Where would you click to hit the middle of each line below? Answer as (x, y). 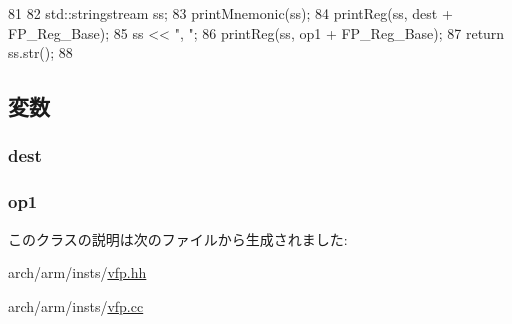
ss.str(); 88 (40, 52)
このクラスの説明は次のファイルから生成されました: (178, 238)
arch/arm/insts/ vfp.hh (77, 272)
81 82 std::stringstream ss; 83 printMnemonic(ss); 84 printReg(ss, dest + (230, 13)
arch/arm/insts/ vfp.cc (76, 305)
